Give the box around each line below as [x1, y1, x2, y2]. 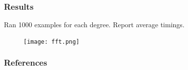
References [4, 56, 47, 69]
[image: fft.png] [23, 38, 80, 45]
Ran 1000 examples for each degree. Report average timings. [4, 19, 185, 30]
